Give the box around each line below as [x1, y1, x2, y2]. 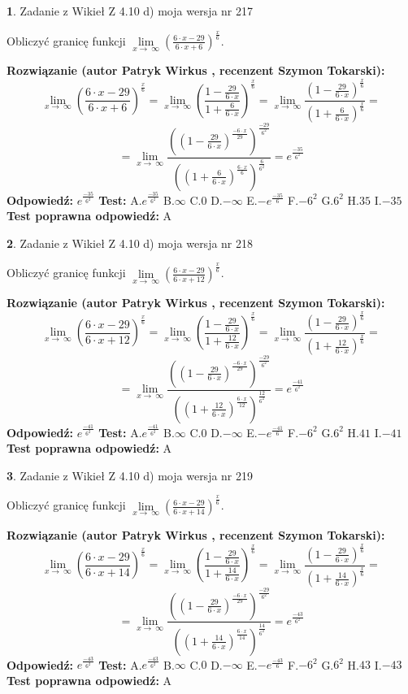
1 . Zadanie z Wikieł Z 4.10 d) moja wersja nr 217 [7, 2, 254, 19]
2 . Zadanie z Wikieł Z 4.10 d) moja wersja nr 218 [7, 234, 254, 251]
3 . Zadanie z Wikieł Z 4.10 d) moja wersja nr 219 [7, 466, 254, 484]
